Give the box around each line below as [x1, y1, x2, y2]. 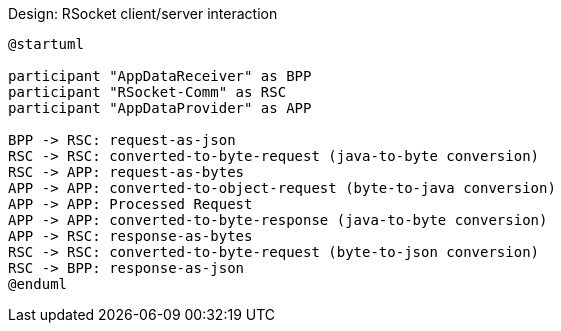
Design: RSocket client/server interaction [8, 5, 278, 22]
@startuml [8, 36, 84, 52]
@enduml [8, 276, 68, 292]
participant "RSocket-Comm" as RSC [8, 84, 287, 100]
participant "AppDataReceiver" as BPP [8, 68, 312, 84]
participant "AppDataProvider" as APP [8, 100, 312, 116]
